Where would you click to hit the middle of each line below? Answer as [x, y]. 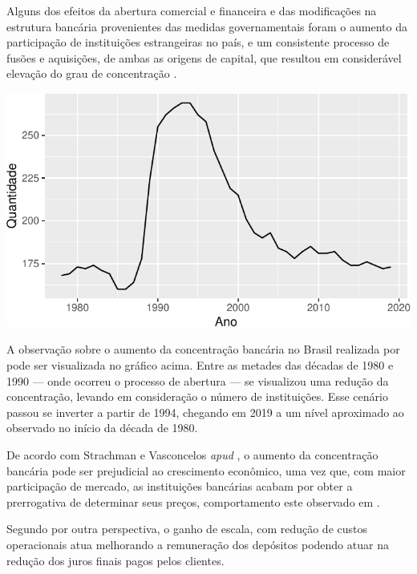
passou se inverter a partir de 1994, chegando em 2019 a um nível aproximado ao [205, 412]
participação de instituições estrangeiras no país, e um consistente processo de [198, 42]
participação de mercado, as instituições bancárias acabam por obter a [180, 486]
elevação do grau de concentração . [92, 73]
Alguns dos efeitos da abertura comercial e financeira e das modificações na [192, 10]
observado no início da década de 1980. [102, 428]
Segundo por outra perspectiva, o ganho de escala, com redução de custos [187, 529]
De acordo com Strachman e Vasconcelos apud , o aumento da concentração [192, 454]
